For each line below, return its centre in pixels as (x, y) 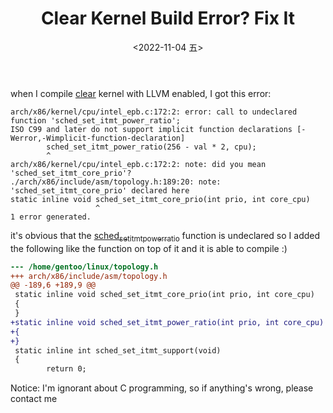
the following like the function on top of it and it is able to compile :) (149, 248)
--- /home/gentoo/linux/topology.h (84, 267)
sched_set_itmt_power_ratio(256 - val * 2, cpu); (151, 147)
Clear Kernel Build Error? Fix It (168, 18)
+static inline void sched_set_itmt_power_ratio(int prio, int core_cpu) (167, 322)
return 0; (66, 369)
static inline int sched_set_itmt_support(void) (118, 350)
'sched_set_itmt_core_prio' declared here (100, 190)
